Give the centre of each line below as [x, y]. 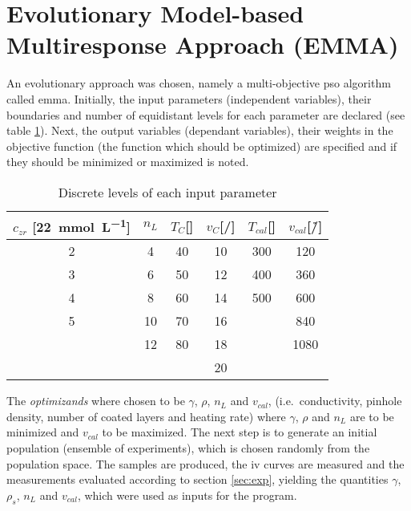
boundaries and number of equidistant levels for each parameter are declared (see [206, 114]
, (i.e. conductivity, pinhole [335, 401]
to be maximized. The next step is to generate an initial [240, 432]
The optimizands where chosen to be [96, 401]
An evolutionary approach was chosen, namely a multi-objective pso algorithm [199, 83]
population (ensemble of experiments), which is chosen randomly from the [188, 447]
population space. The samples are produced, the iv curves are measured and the [205, 463]
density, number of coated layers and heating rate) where [146, 416]
